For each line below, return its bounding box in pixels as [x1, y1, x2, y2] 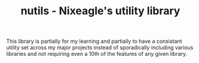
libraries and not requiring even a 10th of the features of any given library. [6, 51, 188, 58]
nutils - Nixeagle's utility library [20, 4, 180, 18]
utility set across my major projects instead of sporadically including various [6, 44, 194, 51]
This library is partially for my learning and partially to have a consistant [6, 37, 182, 45]
